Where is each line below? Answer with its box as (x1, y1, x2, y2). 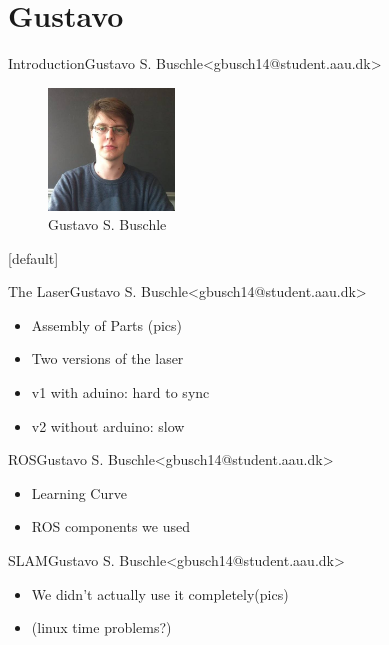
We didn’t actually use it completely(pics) (31, 583, 289, 604)
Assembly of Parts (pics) (31, 314, 183, 335)
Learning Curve (31, 482, 127, 503)
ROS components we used (31, 516, 191, 537)
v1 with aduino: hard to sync (31, 382, 210, 403)
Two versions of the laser (31, 348, 184, 369)
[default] (8, 247, 59, 268)
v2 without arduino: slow (31, 415, 185, 436)
